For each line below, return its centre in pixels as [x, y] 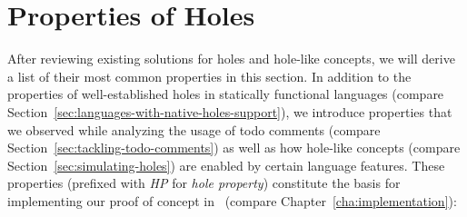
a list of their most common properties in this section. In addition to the [209, 76]
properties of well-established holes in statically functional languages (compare [226, 94]
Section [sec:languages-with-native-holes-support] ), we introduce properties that [230, 111]
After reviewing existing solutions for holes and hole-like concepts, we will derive [231, 59]
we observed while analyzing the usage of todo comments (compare [194, 129]
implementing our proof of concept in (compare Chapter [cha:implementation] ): [232, 200]
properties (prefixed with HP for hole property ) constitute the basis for [204, 183]
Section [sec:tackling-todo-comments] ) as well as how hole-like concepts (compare [234, 148]
